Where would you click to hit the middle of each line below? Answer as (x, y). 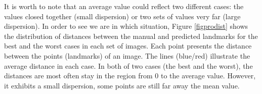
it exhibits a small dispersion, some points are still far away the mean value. (122, 85)
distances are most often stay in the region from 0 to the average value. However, (130, 76)
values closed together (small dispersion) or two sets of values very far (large (122, 16)
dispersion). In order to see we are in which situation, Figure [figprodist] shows (126, 26)
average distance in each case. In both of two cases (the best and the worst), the (128, 65)
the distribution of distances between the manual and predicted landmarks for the (131, 36)
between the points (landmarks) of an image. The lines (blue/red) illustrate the (127, 55)
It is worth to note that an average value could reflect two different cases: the (124, 6)
